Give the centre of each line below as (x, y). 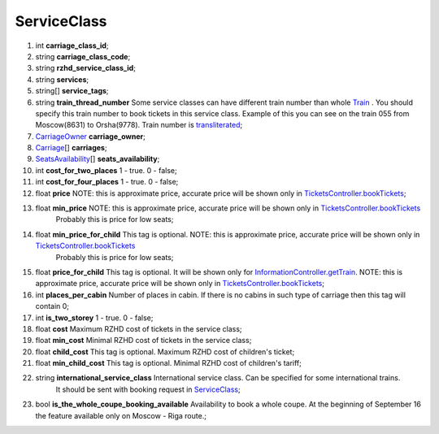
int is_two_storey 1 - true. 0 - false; (94, 318)
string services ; (62, 79)
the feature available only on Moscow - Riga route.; (121, 415)
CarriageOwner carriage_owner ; (90, 136)
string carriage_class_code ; (83, 56)
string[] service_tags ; (72, 91)
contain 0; (52, 306)
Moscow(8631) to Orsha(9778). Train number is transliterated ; (139, 125)
